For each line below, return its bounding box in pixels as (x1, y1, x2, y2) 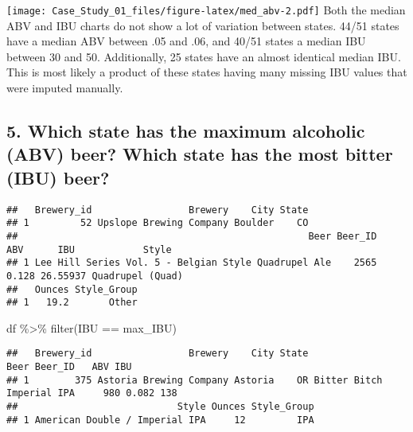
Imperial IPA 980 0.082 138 (6, 387, 177, 399)
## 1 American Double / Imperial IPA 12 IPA (6, 414, 314, 426)
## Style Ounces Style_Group (6, 401, 314, 413)
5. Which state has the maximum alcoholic (6, 119, 365, 143)
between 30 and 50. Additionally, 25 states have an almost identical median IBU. (6, 48, 401, 64)
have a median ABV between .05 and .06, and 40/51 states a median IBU (6, 33, 366, 49)
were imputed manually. (6, 80, 123, 96)
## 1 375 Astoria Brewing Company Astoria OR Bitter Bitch (6, 374, 383, 386)
